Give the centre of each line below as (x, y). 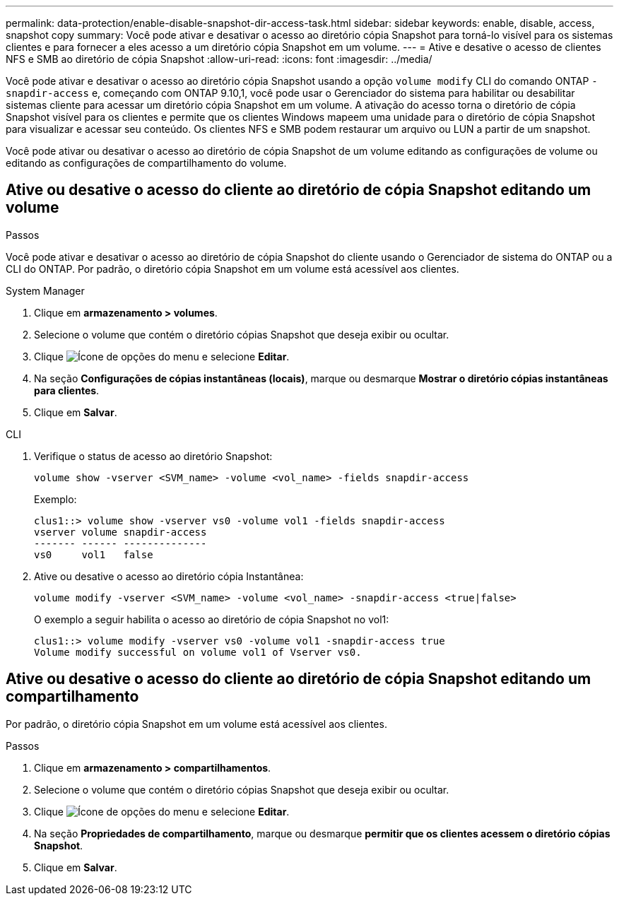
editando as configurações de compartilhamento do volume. (146, 163)
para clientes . (67, 390)
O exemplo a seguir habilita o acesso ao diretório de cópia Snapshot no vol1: (212, 619)
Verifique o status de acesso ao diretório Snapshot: (153, 456)
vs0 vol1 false (94, 554)
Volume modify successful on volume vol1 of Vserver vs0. (198, 652)
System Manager (45, 290)
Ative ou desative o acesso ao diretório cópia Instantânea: (169, 576)
